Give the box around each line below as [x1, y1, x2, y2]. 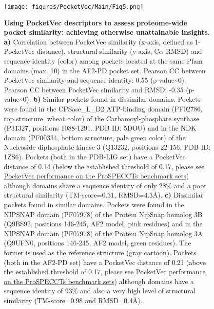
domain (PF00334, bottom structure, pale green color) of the [4, 132, 186, 142]
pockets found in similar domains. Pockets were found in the [4, 199, 184, 209]
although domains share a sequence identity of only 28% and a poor [4, 180, 207, 190]
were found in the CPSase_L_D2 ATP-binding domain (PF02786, [4, 104, 203, 113]
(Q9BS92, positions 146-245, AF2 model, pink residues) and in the [4, 219, 203, 229]
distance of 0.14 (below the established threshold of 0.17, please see [4, 161, 205, 171]
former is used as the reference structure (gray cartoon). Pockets [4, 247, 196, 257]
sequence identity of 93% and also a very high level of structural [4, 286, 195, 296]
